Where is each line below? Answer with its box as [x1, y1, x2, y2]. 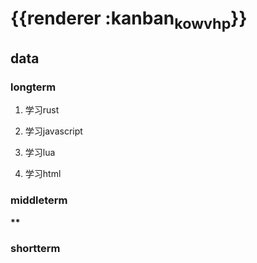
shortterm [10, 241, 61, 255]
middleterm [10, 193, 68, 207]
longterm [10, 80, 57, 94]
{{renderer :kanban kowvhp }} [10, 7, 248, 33]
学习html [24, 168, 62, 180]
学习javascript [24, 125, 83, 137]
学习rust [24, 104, 60, 116]
